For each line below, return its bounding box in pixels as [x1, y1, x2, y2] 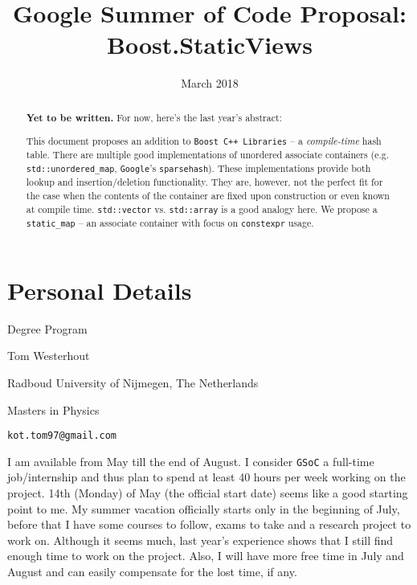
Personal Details [7, 273, 192, 306]
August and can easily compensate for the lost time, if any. [7, 562, 297, 579]
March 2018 [181, 75, 239, 92]
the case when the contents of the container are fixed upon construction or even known [26, 188, 390, 202]
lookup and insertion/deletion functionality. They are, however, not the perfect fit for [26, 175, 383, 189]
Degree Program [7, 320, 88, 337]
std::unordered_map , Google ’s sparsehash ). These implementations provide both [26, 162, 371, 175]
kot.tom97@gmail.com [7, 430, 117, 442]
